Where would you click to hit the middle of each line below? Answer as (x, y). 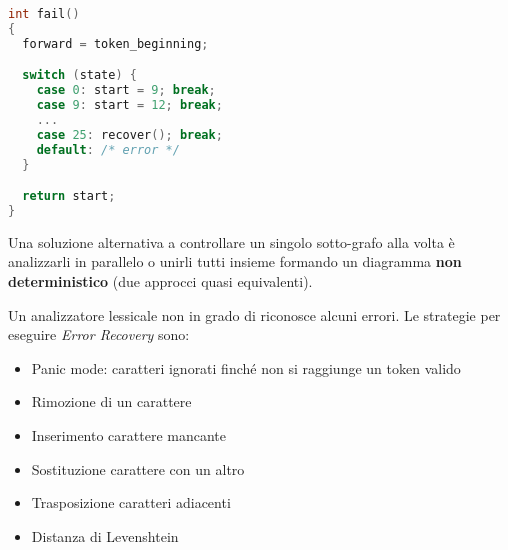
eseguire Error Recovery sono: (99, 334)
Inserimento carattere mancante (129, 434)
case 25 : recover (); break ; (129, 134)
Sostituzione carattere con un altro (138, 468)
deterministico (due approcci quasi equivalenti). (160, 281)
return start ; (69, 196)
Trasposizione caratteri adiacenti (131, 502)
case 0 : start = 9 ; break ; (126, 90)
